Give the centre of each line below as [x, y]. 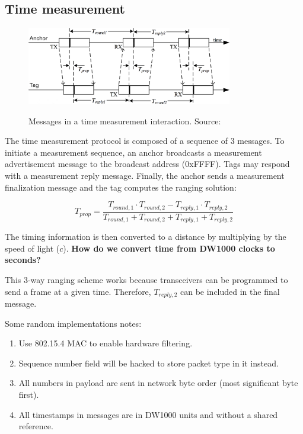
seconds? [23, 260]
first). [29, 394]
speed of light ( [32, 248]
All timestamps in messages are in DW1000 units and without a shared [148, 414]
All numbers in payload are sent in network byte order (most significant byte [158, 383]
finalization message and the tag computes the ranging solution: [121, 187]
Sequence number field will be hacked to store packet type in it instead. [149, 363]
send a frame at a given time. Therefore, [78, 291]
